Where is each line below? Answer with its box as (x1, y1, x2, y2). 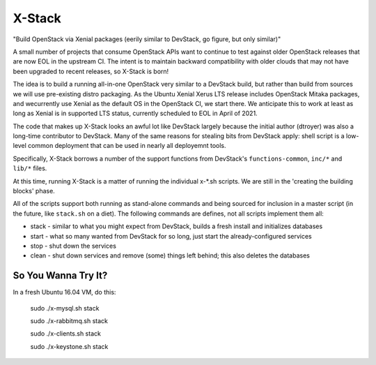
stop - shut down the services (30, 241, 116, 250)
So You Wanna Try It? (13, 269, 108, 282)
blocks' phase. (13, 187, 55, 195)
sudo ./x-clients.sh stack (30, 329, 101, 338)
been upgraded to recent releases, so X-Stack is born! (13, 67, 169, 75)
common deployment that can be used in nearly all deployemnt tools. (28, 142, 226, 150)
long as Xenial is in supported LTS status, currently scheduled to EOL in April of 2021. (13, 109, 258, 118)
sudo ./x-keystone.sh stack (30, 342, 109, 350)
